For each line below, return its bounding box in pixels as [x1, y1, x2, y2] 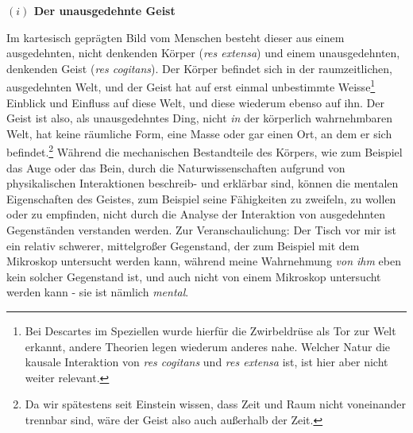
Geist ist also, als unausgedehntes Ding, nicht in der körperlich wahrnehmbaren [6, 110, 393, 126]
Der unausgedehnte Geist [33, 2, 176, 18]
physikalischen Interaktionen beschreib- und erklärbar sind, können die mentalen [6, 175, 399, 191]
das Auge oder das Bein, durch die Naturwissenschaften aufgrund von [6, 159, 345, 176]
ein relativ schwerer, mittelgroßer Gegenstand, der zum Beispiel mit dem [6, 237, 360, 253]
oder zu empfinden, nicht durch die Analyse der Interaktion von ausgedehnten [6, 206, 386, 222]
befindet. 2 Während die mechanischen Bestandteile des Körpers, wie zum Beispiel [6, 141, 403, 160]
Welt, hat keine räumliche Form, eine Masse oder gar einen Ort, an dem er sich [6, 125, 392, 141]
